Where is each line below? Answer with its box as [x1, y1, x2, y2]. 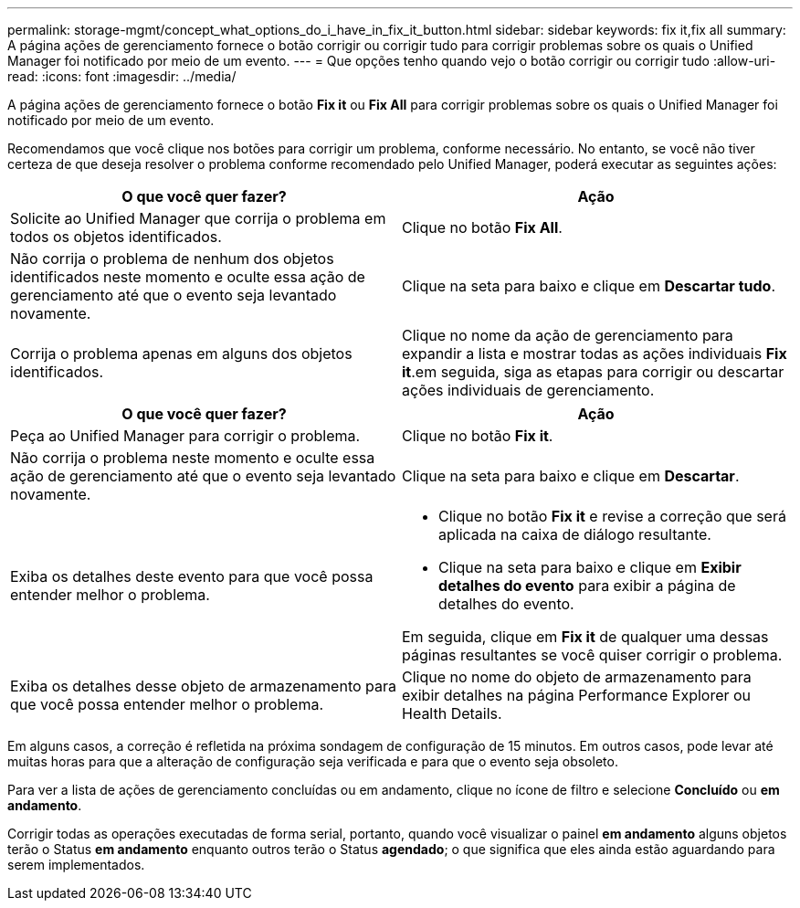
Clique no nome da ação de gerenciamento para [402, 326, 733, 344]
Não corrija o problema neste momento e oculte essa [10, 449, 375, 467]
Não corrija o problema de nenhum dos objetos [10, 249, 334, 268]
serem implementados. [7, 857, 145, 872]
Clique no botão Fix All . [402, 218, 563, 237]
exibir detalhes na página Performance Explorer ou [402, 686, 752, 704]
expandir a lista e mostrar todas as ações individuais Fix [402, 344, 787, 363]
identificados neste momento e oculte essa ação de [10, 268, 365, 286]
